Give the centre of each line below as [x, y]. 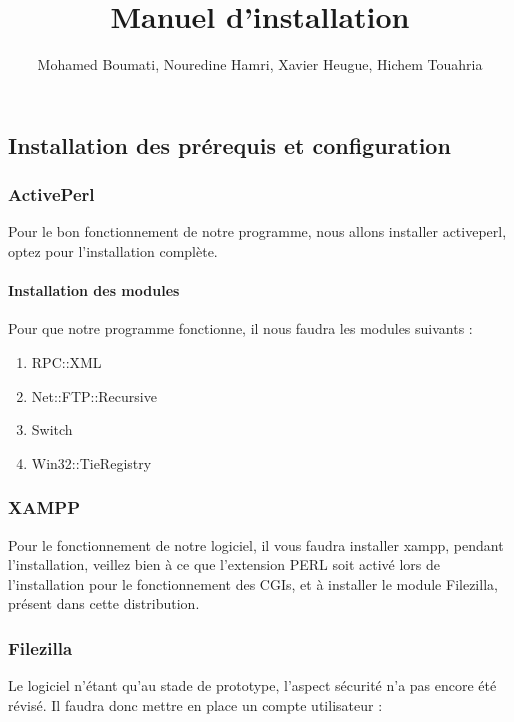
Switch [52, 429]
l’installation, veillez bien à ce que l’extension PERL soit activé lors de [224, 564]
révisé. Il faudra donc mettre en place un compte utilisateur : [195, 704]
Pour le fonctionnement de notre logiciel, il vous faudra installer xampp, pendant [256, 544]
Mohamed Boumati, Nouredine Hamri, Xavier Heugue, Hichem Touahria [260, 64]
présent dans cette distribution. [104, 603]
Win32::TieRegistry [91, 462]
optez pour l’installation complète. [113, 250]
